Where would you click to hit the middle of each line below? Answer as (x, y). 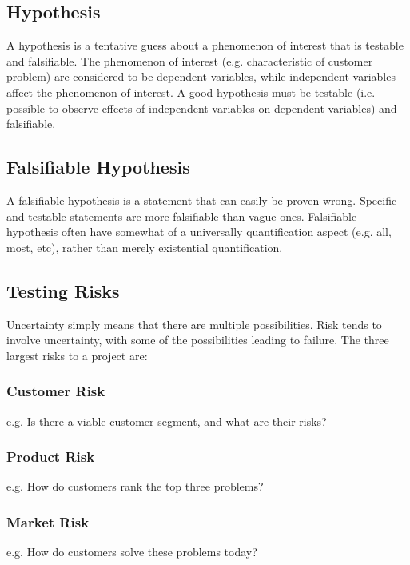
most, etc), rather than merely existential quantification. (145, 247)
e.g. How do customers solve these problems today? (132, 552)
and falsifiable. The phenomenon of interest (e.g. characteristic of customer (190, 60)
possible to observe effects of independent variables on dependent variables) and (202, 108)
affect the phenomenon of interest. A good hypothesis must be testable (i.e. (191, 92)
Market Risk (48, 521)
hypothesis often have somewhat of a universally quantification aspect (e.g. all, (199, 232)
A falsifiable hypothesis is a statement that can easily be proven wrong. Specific (202, 200)
